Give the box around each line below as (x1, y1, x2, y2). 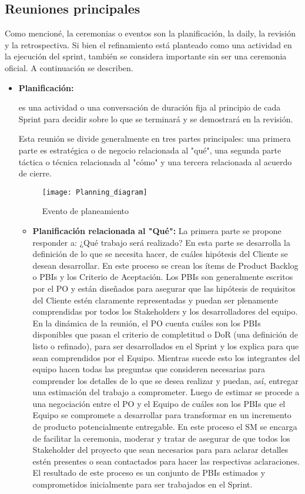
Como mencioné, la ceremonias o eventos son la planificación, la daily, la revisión (5, 27, 296, 39)
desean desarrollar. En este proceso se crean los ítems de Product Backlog (32, 259, 299, 271)
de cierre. (18, 167, 52, 179)
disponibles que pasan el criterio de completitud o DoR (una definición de (32, 328, 299, 341)
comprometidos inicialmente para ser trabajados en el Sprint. (32, 478, 253, 490)
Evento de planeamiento (42, 205, 129, 217)
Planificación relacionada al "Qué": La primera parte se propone (32, 224, 281, 236)
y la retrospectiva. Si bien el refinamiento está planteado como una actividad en (5, 38, 292, 51)
